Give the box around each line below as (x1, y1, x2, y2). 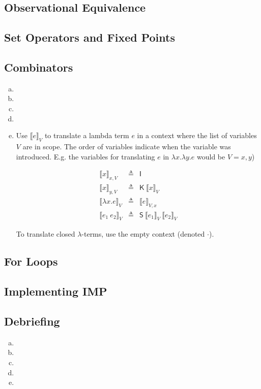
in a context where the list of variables (137, 130, 257, 141)
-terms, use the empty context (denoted (81, 229, 205, 239)
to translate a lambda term (44, 130, 129, 141)
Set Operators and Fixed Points (4, 29, 175, 45)
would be (197, 151, 225, 161)
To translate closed (16, 229, 75, 239)
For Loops (4, 253, 58, 269)
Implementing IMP (4, 283, 107, 299)
